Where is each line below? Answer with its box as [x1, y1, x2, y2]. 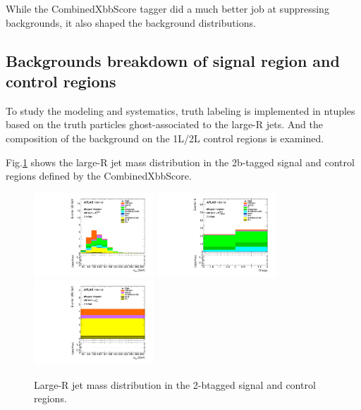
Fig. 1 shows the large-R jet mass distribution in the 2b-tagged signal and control [6, 154, 355, 169]
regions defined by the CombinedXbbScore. [6, 168, 192, 183]
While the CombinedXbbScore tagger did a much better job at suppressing [6, 1, 329, 15]
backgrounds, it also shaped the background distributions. [6, 15, 256, 30]
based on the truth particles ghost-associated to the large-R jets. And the [6, 117, 323, 132]
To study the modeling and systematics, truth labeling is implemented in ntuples [6, 103, 355, 118]
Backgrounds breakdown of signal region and [6, 49, 340, 71]
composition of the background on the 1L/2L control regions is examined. [6, 130, 324, 145]
